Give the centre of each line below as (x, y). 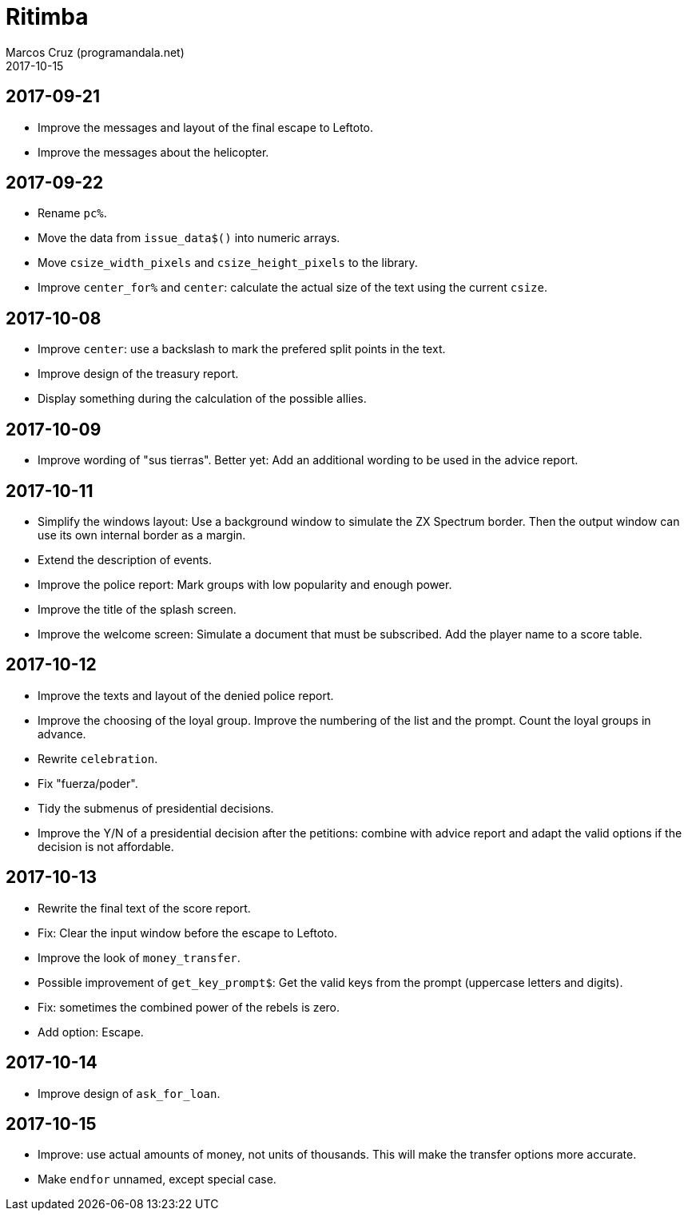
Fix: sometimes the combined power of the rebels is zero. (189, 1007)
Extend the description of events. (125, 559)
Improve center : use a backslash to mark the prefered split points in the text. (242, 349)
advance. (62, 734)
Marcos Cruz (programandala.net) (95, 52)
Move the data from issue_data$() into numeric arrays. (189, 238)
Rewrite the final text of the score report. (144, 908)
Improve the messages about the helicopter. (153, 152)
